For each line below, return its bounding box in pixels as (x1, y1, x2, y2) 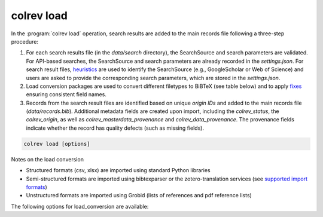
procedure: (11, 38, 39, 45)
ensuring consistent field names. (26, 91, 107, 98)
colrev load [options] (23, 140, 90, 147)
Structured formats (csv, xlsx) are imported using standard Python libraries (26, 167, 211, 174)
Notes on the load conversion (11, 155, 84, 163)
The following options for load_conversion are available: (11, 203, 149, 210)
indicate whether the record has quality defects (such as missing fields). (26, 124, 205, 132)
